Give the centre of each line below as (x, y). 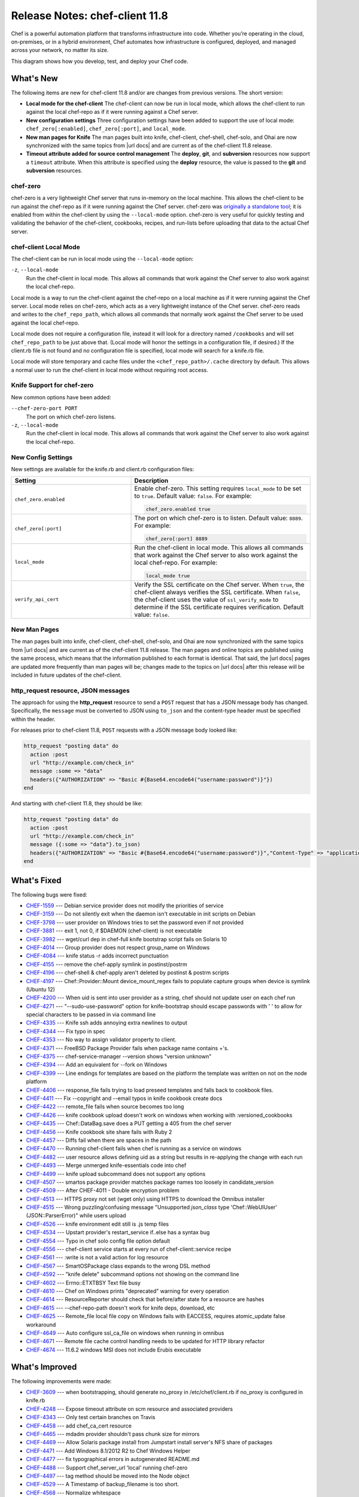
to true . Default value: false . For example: (193, 496)
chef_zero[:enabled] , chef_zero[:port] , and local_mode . (106, 129)
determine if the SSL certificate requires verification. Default (219, 607)
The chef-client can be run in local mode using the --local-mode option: (102, 259)
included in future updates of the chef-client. (66, 675)
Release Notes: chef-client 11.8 (90, 16)
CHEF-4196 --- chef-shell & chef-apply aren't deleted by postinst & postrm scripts (128, 972)
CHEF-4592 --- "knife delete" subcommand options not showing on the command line (133, 1274)
